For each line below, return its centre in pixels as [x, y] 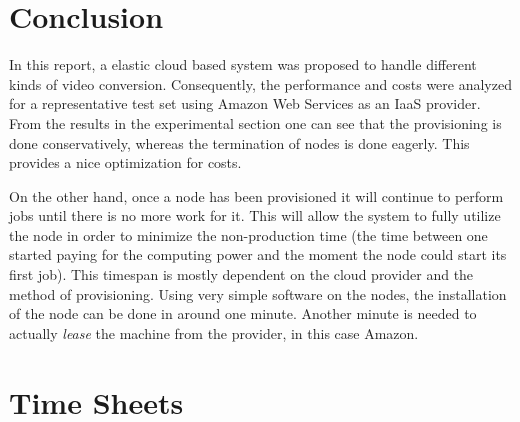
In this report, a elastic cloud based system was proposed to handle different [243, 64]
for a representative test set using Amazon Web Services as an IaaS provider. [245, 103]
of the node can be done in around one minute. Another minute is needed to [243, 313]
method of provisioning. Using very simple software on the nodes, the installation [258, 293]
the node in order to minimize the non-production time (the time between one [248, 234]
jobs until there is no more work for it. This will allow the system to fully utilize [255, 215]
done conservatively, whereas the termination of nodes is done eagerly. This [239, 142]
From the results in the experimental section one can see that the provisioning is [255, 122]
